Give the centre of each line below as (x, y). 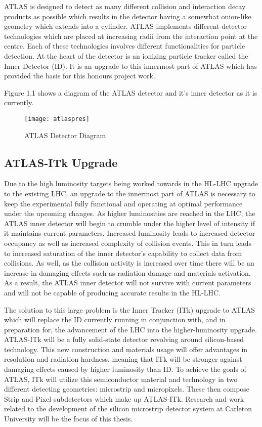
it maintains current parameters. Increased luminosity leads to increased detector (130, 233)
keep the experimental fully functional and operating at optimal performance (123, 203)
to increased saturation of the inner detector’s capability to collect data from (123, 253)
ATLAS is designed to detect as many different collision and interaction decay (125, 6)
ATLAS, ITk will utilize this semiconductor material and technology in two (121, 379)
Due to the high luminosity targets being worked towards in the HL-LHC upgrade (131, 183)
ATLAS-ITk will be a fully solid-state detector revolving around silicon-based (124, 339)
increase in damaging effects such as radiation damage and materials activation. (127, 272)
